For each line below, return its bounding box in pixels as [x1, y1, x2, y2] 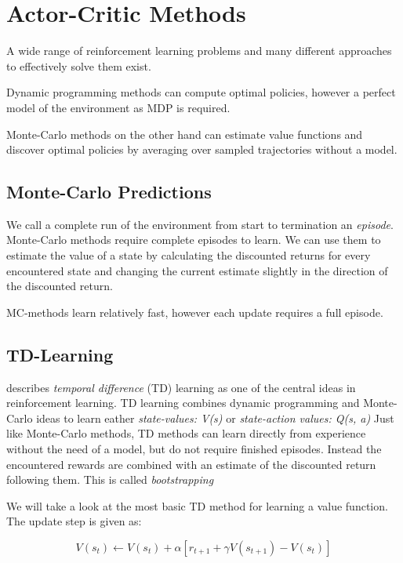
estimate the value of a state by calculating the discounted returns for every [6, 247, 371, 263]
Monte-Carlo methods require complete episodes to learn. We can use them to [6, 231, 381, 248]
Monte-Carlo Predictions [6, 180, 212, 204]
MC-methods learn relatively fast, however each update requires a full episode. [6, 303, 383, 320]
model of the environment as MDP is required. [6, 99, 231, 115]
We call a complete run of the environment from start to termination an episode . [6, 216, 394, 232]
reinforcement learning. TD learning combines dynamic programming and [6, 394, 360, 411]
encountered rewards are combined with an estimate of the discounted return [6, 456, 376, 472]
